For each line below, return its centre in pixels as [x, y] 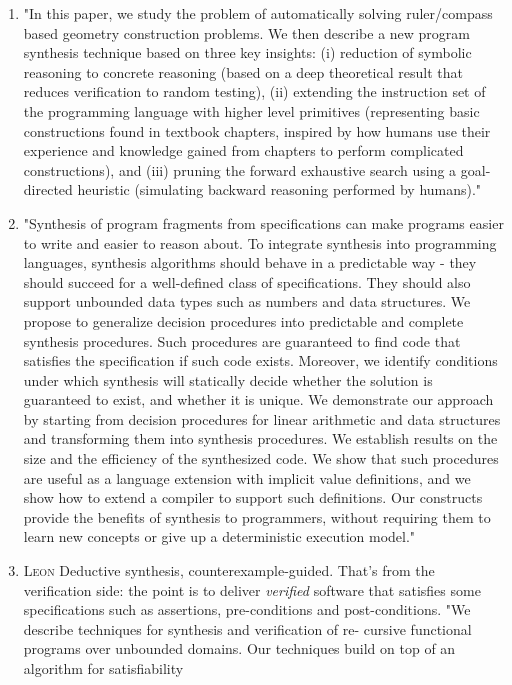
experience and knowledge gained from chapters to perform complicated [243, 150]
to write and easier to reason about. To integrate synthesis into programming [260, 242]
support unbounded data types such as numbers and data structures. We [247, 301]
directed [48, 189]
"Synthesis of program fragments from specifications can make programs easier [263, 222]
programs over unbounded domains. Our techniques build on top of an [239, 648]
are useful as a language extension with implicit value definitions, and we [247, 477]
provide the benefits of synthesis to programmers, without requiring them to [257, 516]
